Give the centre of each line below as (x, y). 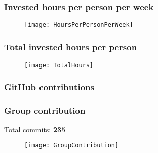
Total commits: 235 (35, 129)
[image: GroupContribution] (72, 146)
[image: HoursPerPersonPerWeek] (79, 25)
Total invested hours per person (71, 47)
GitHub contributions (49, 87)
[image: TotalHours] (59, 65)
